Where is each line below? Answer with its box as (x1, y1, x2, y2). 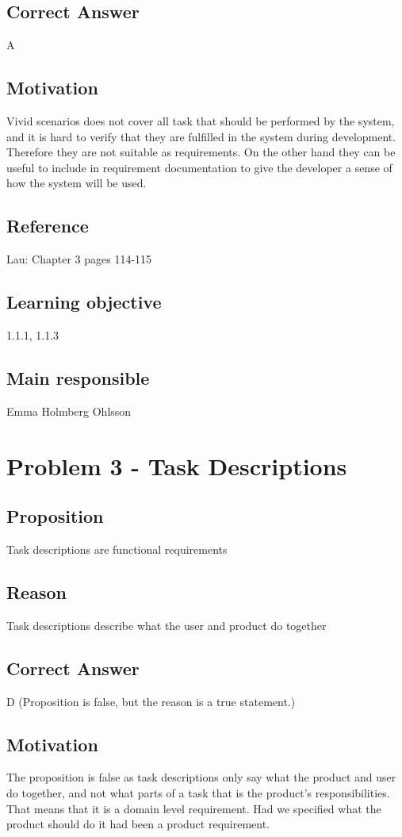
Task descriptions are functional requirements (6, 540, 228, 557)
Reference (6, 213, 89, 238)
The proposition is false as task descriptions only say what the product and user (6, 769, 396, 785)
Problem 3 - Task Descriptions (6, 449, 347, 482)
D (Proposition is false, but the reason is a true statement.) (6, 693, 296, 709)
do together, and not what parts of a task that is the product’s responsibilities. (6, 784, 390, 801)
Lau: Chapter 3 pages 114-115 (6, 251, 152, 267)
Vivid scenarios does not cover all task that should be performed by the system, (6, 113, 395, 129)
